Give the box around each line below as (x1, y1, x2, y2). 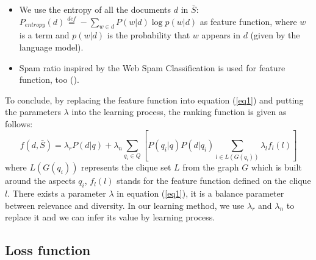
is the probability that (107, 29, 190, 41)
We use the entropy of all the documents (19, 3, 171, 15)
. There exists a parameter (7, 187, 106, 199)
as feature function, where (199, 15, 297, 27)
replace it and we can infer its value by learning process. (5, 211, 215, 223)
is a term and (19, 29, 70, 41)
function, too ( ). (19, 73, 79, 86)
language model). (19, 40, 84, 53)
